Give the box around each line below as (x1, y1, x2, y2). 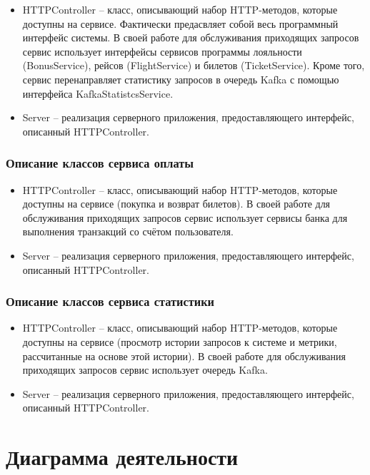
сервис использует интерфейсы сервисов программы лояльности (22, 44, 302, 58)
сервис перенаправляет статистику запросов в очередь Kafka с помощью (22, 71, 339, 86)
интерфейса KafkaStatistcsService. (22, 86, 174, 101)
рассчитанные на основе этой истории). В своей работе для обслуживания (22, 348, 346, 363)
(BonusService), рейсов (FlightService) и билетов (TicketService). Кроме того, (22, 58, 365, 73)
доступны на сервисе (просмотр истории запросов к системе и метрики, (22, 334, 337, 349)
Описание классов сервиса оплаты (6, 154, 194, 172)
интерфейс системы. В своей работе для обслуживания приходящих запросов (22, 30, 359, 45)
